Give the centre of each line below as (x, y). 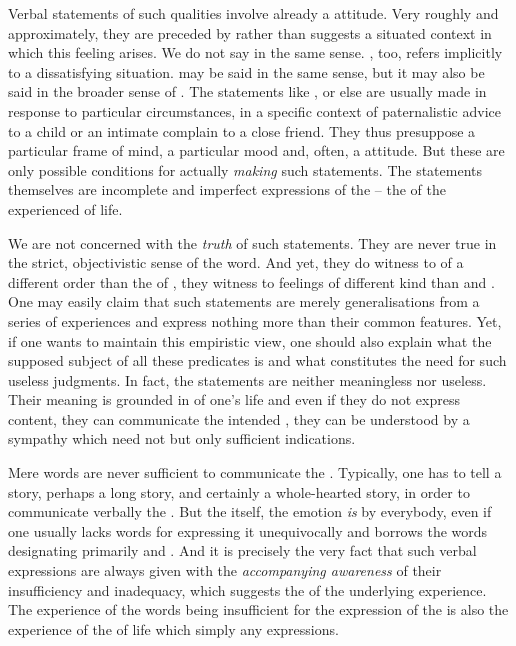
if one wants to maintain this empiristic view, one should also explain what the (250, 340)
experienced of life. (65, 208)
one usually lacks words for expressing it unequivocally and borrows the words (248, 530)
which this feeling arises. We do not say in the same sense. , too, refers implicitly (255, 52)
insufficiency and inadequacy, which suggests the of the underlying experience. (247, 589)
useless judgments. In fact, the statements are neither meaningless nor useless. (247, 379)
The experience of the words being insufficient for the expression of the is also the (258, 609)
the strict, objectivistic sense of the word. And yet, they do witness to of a (236, 262)
